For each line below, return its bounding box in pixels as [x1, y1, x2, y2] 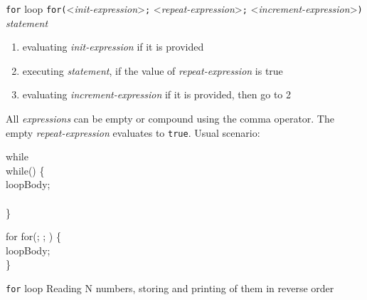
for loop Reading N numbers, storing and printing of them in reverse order [6, 281, 334, 296]
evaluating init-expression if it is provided [22, 39, 204, 54]
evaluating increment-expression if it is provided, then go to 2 [22, 87, 291, 102]
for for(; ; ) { [6, 229, 61, 244]
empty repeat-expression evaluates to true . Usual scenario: [6, 125, 260, 140]
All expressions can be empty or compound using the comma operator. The [6, 111, 334, 126]
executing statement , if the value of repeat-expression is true [22, 63, 283, 78]
